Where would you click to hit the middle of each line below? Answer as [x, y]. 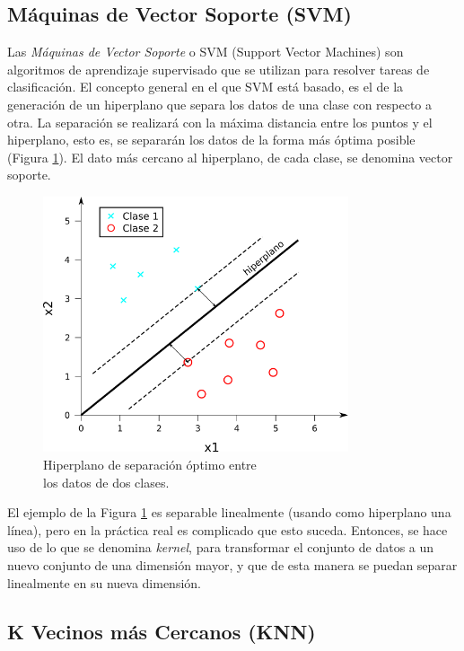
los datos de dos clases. [106, 482]
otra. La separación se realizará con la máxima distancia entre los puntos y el [220, 122]
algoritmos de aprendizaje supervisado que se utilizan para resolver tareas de [219, 69]
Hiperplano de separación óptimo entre [150, 465]
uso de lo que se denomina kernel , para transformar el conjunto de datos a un [221, 547]
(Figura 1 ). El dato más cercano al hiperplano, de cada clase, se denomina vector [230, 157]
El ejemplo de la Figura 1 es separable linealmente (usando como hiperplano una [229, 512]
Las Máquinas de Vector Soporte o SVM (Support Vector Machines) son [206, 52]
